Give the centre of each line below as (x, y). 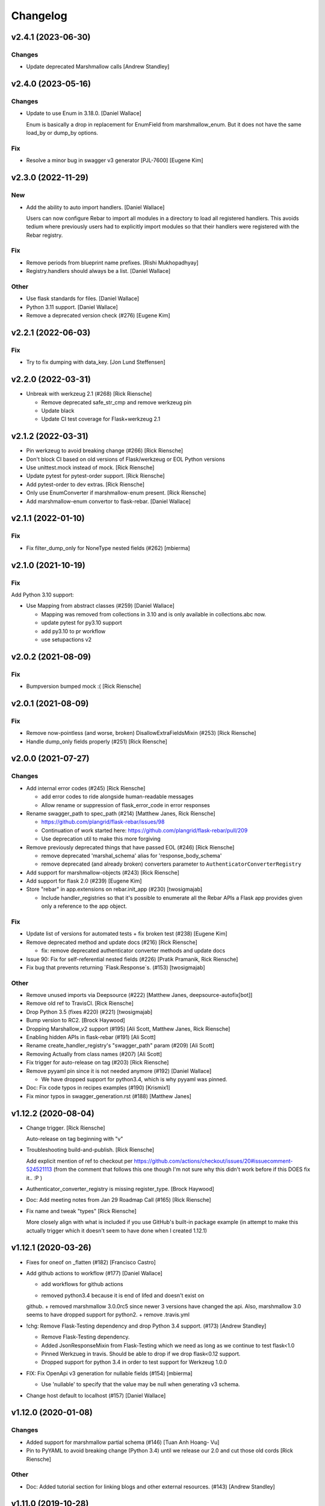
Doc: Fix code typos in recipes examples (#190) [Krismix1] (98, 1088)
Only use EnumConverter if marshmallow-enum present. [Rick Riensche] (116, 493)
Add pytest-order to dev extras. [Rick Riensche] (85, 484)
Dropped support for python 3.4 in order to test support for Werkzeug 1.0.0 (134, 1362)
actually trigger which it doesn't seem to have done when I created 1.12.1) (117, 1230)
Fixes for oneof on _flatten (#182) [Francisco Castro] (91, 1262)
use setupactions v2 (67, 639)
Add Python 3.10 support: (43, 595)
